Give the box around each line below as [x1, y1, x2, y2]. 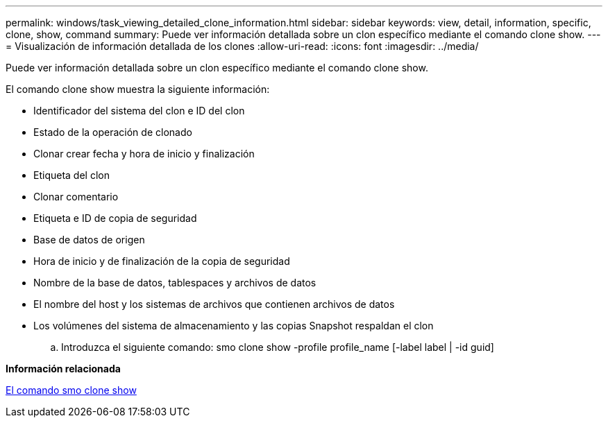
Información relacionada [6, 363, 121, 374]
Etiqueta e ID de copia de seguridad [33, 212, 197, 224]
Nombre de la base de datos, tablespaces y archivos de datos [33, 277, 316, 288]
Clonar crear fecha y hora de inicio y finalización [33, 148, 255, 159]
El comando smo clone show [6, 384, 137, 396]
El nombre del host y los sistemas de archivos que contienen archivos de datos [33, 298, 395, 310]
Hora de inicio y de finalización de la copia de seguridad [33, 255, 290, 267]
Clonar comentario [33, 191, 119, 202]
